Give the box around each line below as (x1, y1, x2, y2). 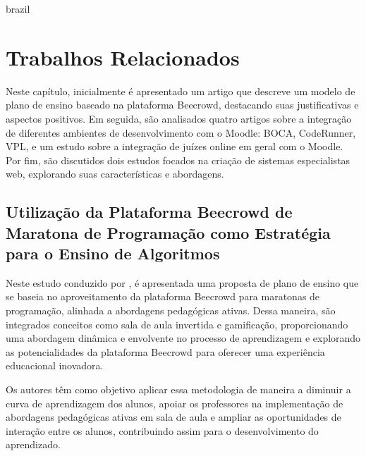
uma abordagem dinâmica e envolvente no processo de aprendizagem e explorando (6, 331, 361, 345)
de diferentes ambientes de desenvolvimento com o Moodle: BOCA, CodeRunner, (6, 125, 356, 140)
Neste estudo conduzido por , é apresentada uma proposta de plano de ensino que (6, 275, 359, 290)
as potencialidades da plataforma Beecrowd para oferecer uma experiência (6, 344, 325, 359)
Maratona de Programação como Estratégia (6, 221, 331, 243)
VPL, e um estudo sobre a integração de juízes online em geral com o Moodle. (6, 139, 343, 154)
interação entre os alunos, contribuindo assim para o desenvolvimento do (6, 423, 319, 438)
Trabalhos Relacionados (6, 42, 240, 71)
